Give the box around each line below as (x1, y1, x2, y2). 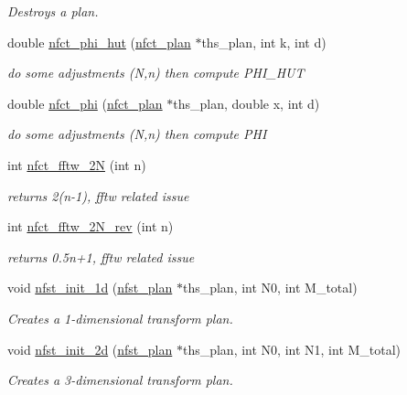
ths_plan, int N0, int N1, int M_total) (182, 339, 402, 358)
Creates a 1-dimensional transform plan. (7, 308, 233, 327)
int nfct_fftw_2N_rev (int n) (7, 217, 174, 236)
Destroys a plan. (7, 2, 99, 20)
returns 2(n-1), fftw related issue (7, 186, 189, 205)
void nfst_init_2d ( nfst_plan (7, 339, 173, 358)
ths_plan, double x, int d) (173, 93, 320, 112)
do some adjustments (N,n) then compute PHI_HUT (7, 63, 305, 82)
